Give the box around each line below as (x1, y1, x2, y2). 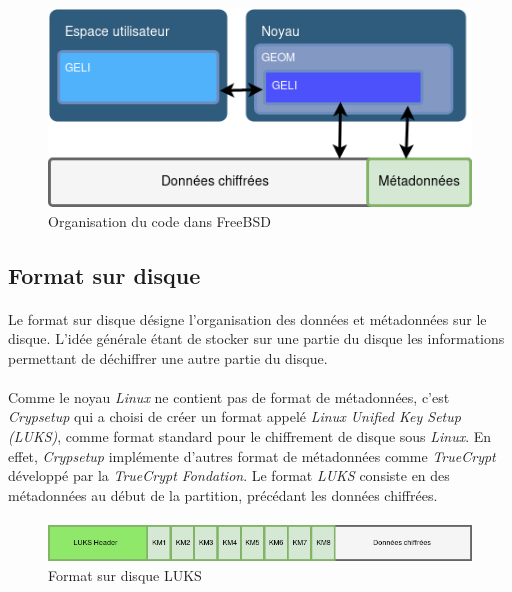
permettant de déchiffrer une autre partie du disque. (8, 347, 328, 368)
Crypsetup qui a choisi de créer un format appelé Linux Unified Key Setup (8, 406, 461, 427)
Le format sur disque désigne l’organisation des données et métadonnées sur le (8, 308, 487, 329)
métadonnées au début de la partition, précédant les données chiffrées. (8, 484, 438, 505)
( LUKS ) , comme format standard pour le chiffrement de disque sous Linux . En (8, 426, 492, 447)
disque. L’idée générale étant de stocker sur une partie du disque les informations (8, 328, 505, 349)
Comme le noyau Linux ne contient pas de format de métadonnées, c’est (8, 386, 450, 407)
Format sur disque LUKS (48, 565, 202, 586)
